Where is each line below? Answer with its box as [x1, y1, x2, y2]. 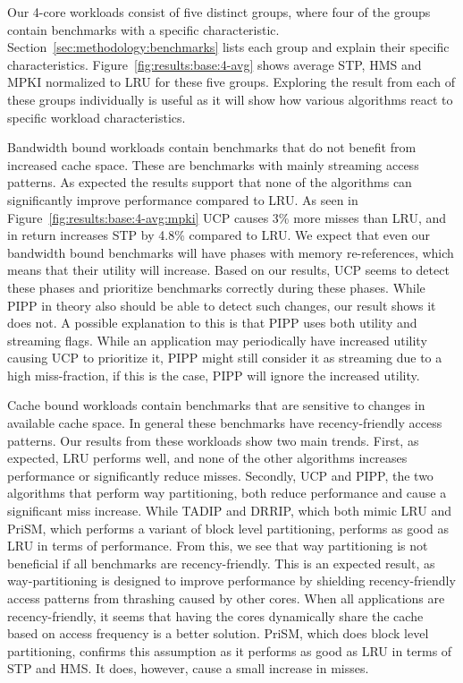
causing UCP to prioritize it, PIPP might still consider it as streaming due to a [7, 348, 442, 367]
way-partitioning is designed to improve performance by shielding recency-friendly [7, 571, 456, 590]
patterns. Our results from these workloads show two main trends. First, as [7, 431, 419, 449]
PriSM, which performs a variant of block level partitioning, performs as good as [7, 518, 449, 537]
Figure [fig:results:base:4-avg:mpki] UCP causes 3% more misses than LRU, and [7, 208, 447, 226]
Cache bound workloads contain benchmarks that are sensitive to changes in [7, 396, 425, 414]
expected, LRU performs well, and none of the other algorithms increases [7, 448, 408, 467]
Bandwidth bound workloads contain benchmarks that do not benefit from [7, 138, 417, 157]
